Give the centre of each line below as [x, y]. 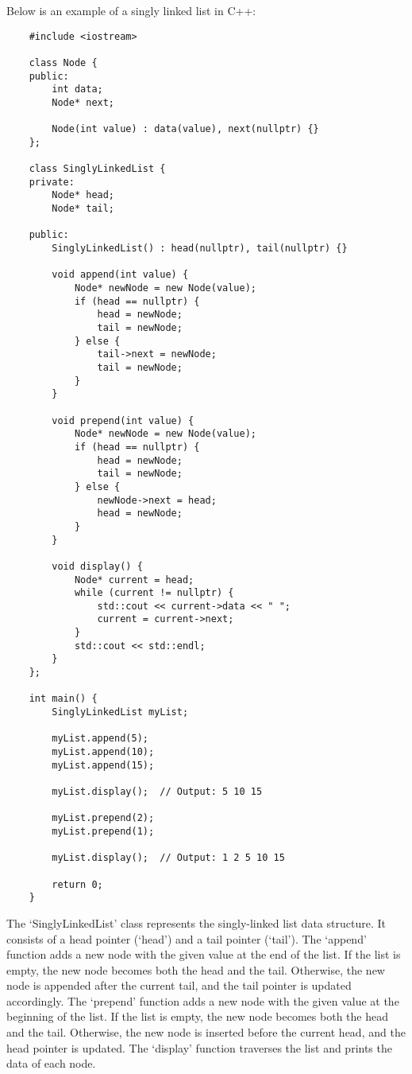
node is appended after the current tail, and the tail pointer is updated [179, 985]
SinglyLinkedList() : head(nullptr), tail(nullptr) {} [200, 249]
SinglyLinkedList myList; [120, 712]
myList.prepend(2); [103, 818]
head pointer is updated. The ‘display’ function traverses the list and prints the [199, 1047]
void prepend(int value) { [123, 420]
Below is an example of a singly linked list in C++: [131, 10]
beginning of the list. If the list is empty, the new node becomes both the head [197, 1016]
